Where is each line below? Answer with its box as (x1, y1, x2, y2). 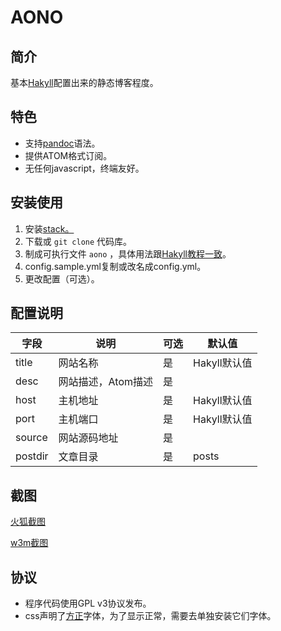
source (15, 431, 48, 445)
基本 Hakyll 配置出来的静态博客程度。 (10, 77, 159, 88)
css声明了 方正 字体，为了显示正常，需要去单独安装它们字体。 (24, 610, 277, 622)
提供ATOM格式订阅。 (24, 149, 113, 161)
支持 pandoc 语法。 (24, 137, 101, 149)
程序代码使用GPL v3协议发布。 (24, 597, 152, 610)
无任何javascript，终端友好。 (24, 162, 145, 174)
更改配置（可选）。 (24, 272, 100, 285)
